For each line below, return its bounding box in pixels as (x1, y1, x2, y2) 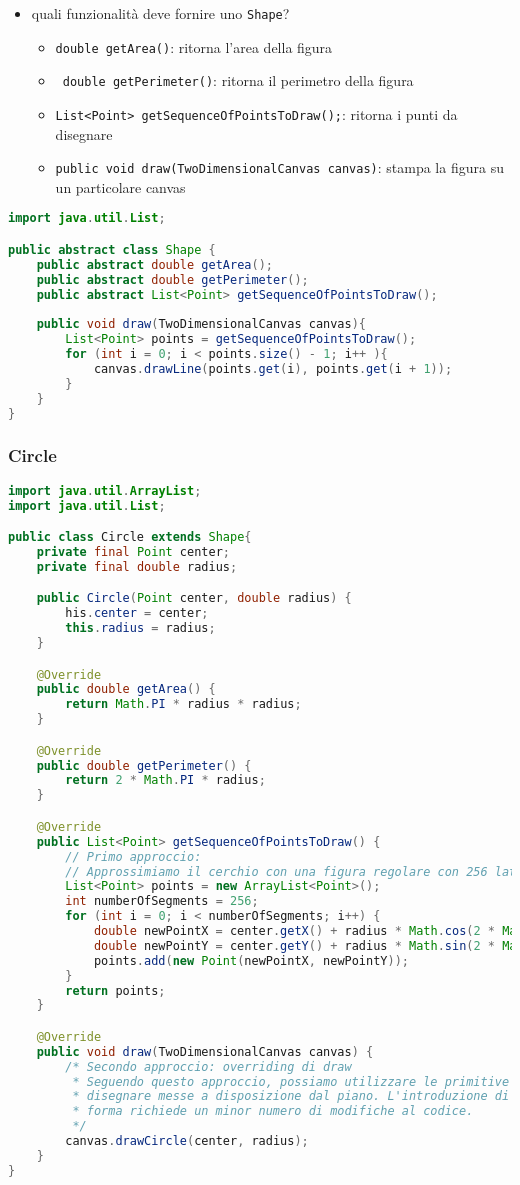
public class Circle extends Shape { (8, 530, 252, 545)
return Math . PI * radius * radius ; (65, 697, 302, 712)
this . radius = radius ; (65, 621, 216, 636)
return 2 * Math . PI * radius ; (65, 773, 266, 788)
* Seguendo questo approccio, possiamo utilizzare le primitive (72, 1074, 510, 1089)
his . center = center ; (65, 606, 209, 621)
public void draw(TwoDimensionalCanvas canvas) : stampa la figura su (55, 157, 504, 178)
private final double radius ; (36, 559, 238, 574)
